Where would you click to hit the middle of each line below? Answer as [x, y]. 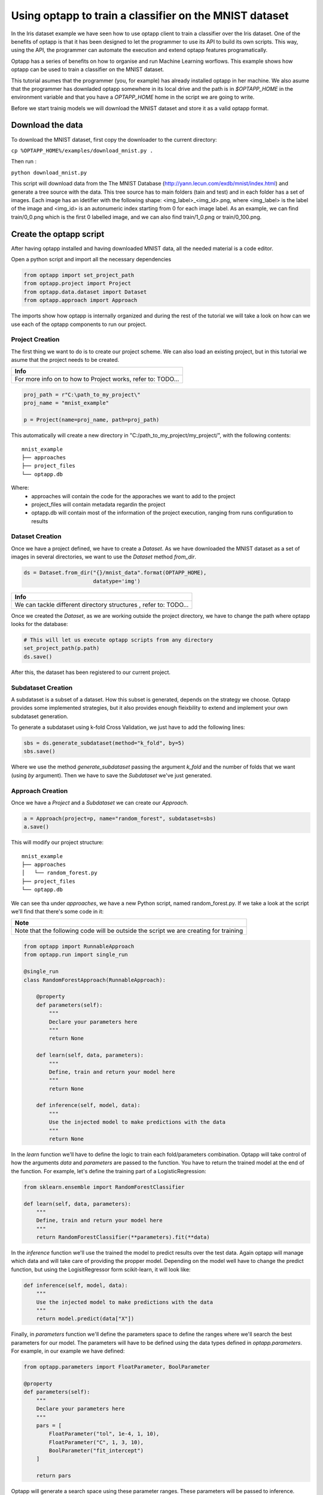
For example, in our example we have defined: [68, 1351]
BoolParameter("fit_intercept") [96, 1451]
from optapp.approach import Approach [80, 300]
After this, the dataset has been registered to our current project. [91, 672]
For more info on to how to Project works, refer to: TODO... [97, 379]
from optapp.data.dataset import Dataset [85, 292]
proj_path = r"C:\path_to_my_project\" [82, 395]
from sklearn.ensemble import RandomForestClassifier [104, 1187]
